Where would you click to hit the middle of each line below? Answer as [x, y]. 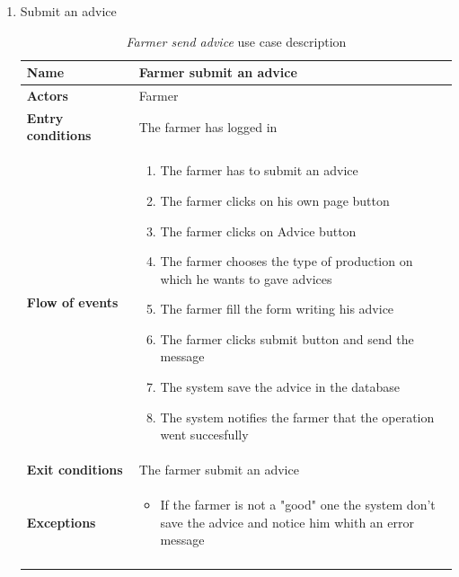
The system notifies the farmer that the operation [297, 417]
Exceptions [61, 522]
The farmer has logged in [208, 126]
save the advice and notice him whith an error [287, 522]
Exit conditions [75, 470]
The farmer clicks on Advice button [258, 231]
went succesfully [204, 435]
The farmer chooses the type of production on [287, 261]
